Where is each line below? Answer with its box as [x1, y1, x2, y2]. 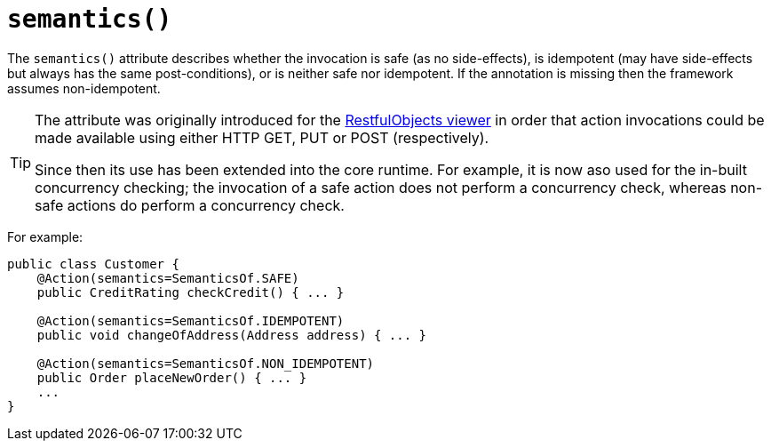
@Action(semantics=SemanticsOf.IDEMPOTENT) [36, 313, 345, 328]
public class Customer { [7, 256, 179, 271]
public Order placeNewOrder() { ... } [36, 370, 307, 385]
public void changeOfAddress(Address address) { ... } [36, 327, 427, 342]
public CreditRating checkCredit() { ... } [36, 284, 345, 300]
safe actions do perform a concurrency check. [35, 196, 345, 214]
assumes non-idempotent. [7, 80, 161, 96]
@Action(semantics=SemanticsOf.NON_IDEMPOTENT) [36, 356, 375, 371]
